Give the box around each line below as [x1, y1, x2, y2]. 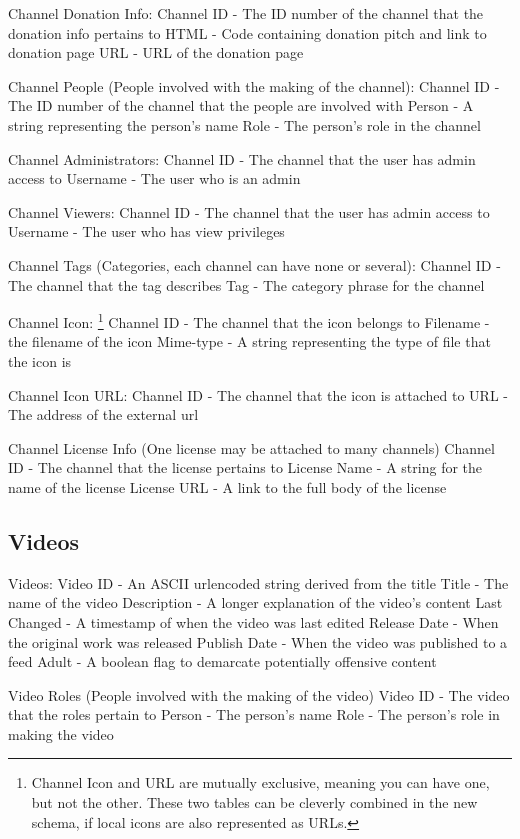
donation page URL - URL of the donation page [8, 42, 304, 63]
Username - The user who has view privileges [8, 221, 285, 242]
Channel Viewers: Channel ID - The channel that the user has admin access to [8, 201, 490, 222]
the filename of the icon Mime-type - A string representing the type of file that [8, 331, 491, 352]
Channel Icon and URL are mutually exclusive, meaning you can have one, [31, 772, 490, 793]
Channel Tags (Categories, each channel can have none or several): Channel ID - [8, 254, 501, 275]
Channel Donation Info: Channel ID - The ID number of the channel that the [8, 3, 484, 23]
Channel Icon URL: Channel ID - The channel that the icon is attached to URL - [8, 384, 508, 405]
